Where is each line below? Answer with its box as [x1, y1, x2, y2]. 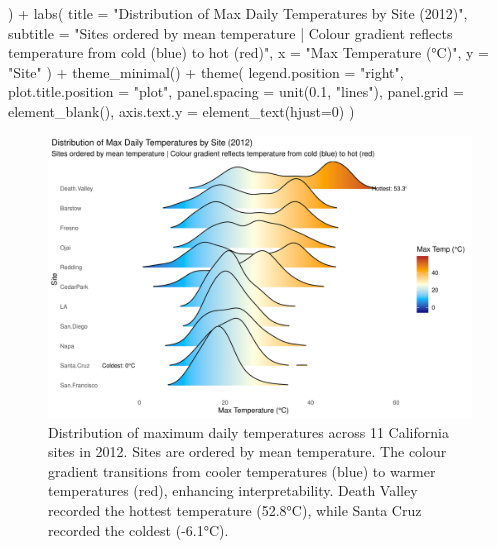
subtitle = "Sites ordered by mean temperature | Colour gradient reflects [8, 22, 453, 43]
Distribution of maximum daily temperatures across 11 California [48, 421, 449, 442]
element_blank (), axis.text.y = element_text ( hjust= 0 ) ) [8, 100, 355, 121]
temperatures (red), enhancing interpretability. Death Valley [48, 480, 418, 501]
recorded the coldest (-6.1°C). [48, 519, 229, 540]
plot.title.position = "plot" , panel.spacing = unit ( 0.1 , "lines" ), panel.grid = [8, 81, 464, 102]
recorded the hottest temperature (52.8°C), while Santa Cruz [48, 499, 422, 520]
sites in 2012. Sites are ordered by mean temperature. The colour [48, 441, 447, 462]
